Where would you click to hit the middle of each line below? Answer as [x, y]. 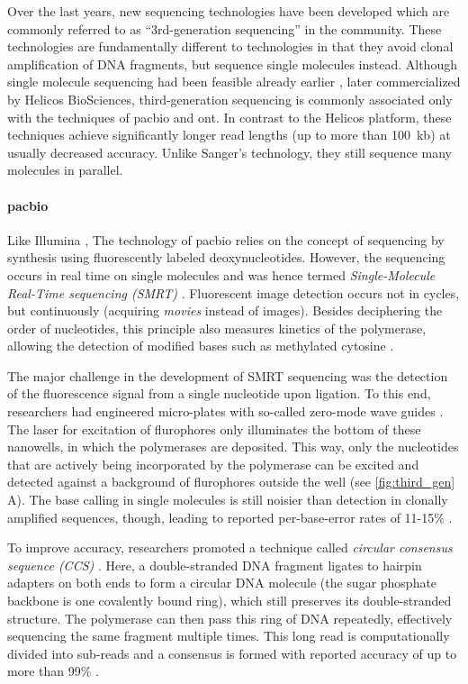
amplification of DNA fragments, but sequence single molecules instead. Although [232, 64]
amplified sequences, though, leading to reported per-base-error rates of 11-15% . [230, 517]
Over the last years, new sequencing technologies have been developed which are [229, 11]
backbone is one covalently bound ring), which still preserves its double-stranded [229, 601]
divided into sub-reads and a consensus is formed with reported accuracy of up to [232, 653]
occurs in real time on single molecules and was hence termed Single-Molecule [221, 274]
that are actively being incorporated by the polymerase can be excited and [213, 464]
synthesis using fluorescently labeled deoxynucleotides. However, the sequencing [226, 257]
